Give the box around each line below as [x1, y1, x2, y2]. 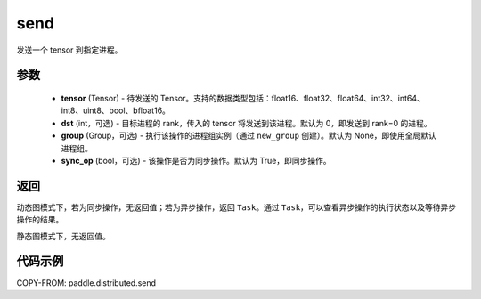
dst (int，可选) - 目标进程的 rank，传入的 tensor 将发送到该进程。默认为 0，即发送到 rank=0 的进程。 [61, 117, 432, 128]
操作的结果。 [16, 214, 64, 225]
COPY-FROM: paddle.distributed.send [16, 277, 156, 288]
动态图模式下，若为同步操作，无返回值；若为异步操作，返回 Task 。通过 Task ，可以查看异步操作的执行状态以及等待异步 [16, 201, 457, 213]
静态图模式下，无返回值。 [16, 230, 110, 241]
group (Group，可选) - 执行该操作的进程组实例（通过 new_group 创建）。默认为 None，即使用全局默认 [61, 130, 436, 141]
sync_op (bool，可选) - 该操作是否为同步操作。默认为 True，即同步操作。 [61, 155, 331, 166]
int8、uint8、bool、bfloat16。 [61, 105, 171, 116]
